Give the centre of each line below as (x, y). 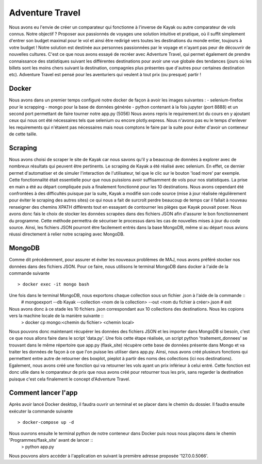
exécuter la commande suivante (41, 411)
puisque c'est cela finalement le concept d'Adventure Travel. (70, 379)
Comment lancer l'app (43, 393)
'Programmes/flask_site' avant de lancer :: (51, 440)
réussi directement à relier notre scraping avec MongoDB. (67, 234)
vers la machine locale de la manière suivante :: (56, 315)
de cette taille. (23, 134)
